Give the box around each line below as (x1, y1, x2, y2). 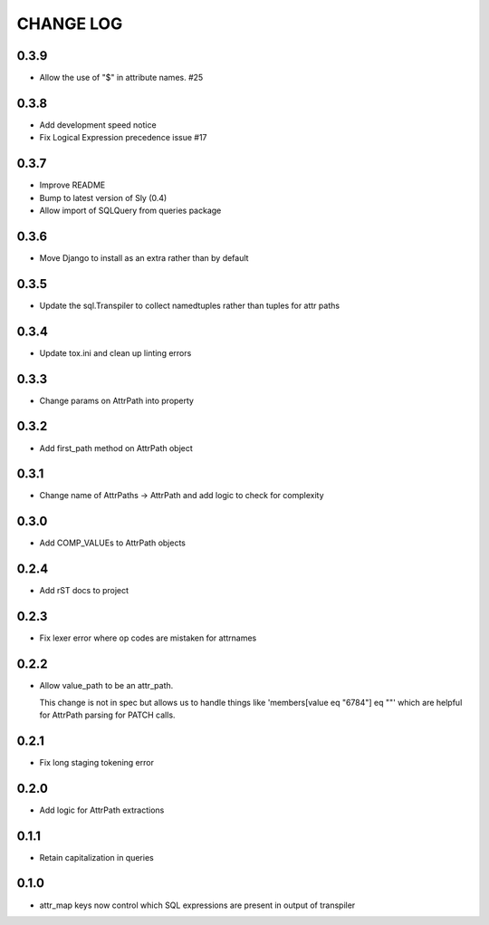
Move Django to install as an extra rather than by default (39, 252, 249, 263)
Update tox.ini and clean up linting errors (39, 347, 192, 358)
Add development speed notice (39, 119, 158, 130)
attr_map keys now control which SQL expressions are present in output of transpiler (39, 900, 356, 911)
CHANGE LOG (16, 14, 123, 34)
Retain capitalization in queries (39, 852, 154, 862)
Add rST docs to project (39, 585, 129, 596)
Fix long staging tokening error (39, 756, 154, 767)
